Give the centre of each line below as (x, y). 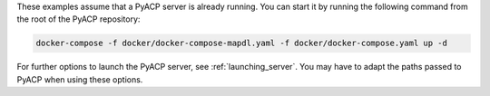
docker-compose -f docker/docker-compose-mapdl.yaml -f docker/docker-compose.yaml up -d (242, 43)
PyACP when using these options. (80, 79)
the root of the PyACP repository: (78, 19)
